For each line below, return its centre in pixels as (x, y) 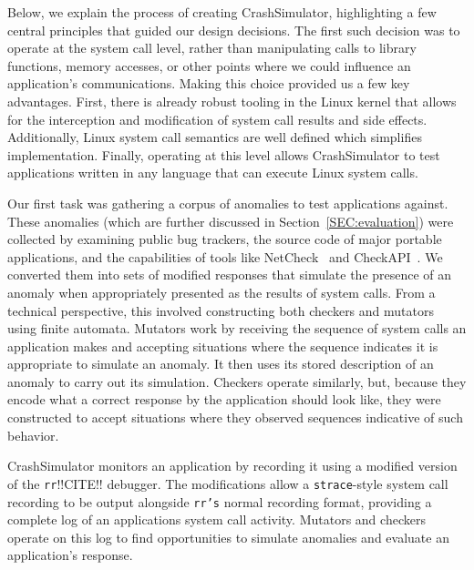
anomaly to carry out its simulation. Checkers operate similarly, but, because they (237, 381)
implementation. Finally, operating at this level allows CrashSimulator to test (224, 154)
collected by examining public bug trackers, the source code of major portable (225, 239)
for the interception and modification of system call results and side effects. (217, 119)
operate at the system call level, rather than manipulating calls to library (212, 48)
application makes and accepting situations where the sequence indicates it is (223, 346)
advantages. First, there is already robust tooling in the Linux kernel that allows (232, 101)
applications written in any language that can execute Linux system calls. (213, 173)
